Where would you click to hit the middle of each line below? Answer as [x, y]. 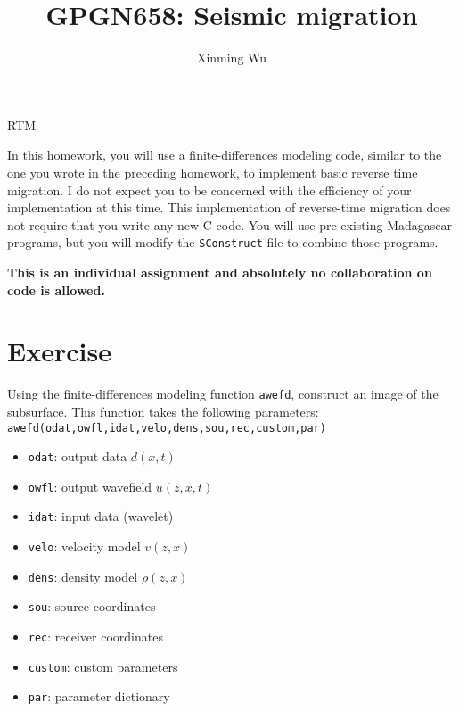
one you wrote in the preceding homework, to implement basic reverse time [213, 172]
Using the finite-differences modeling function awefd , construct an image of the [223, 394]
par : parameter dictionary [99, 696]
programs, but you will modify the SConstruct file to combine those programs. [223, 242]
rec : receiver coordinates [95, 637]
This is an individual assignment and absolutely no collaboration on [220, 272]
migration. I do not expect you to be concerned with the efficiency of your [209, 190]
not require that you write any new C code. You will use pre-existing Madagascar [229, 224]
